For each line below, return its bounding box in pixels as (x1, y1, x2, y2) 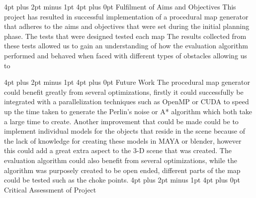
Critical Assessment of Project (4, 184, 96, 195)
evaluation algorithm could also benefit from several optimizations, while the (4, 155, 237, 165)
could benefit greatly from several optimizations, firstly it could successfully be (4, 86, 244, 97)
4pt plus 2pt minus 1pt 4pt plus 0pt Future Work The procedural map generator (4, 77, 251, 87)
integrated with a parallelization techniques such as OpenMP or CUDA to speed (4, 96, 249, 107)
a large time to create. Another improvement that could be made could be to (4, 116, 239, 126)
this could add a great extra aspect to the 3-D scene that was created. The (4, 145, 232, 156)
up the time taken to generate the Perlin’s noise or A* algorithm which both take (4, 106, 253, 116)
